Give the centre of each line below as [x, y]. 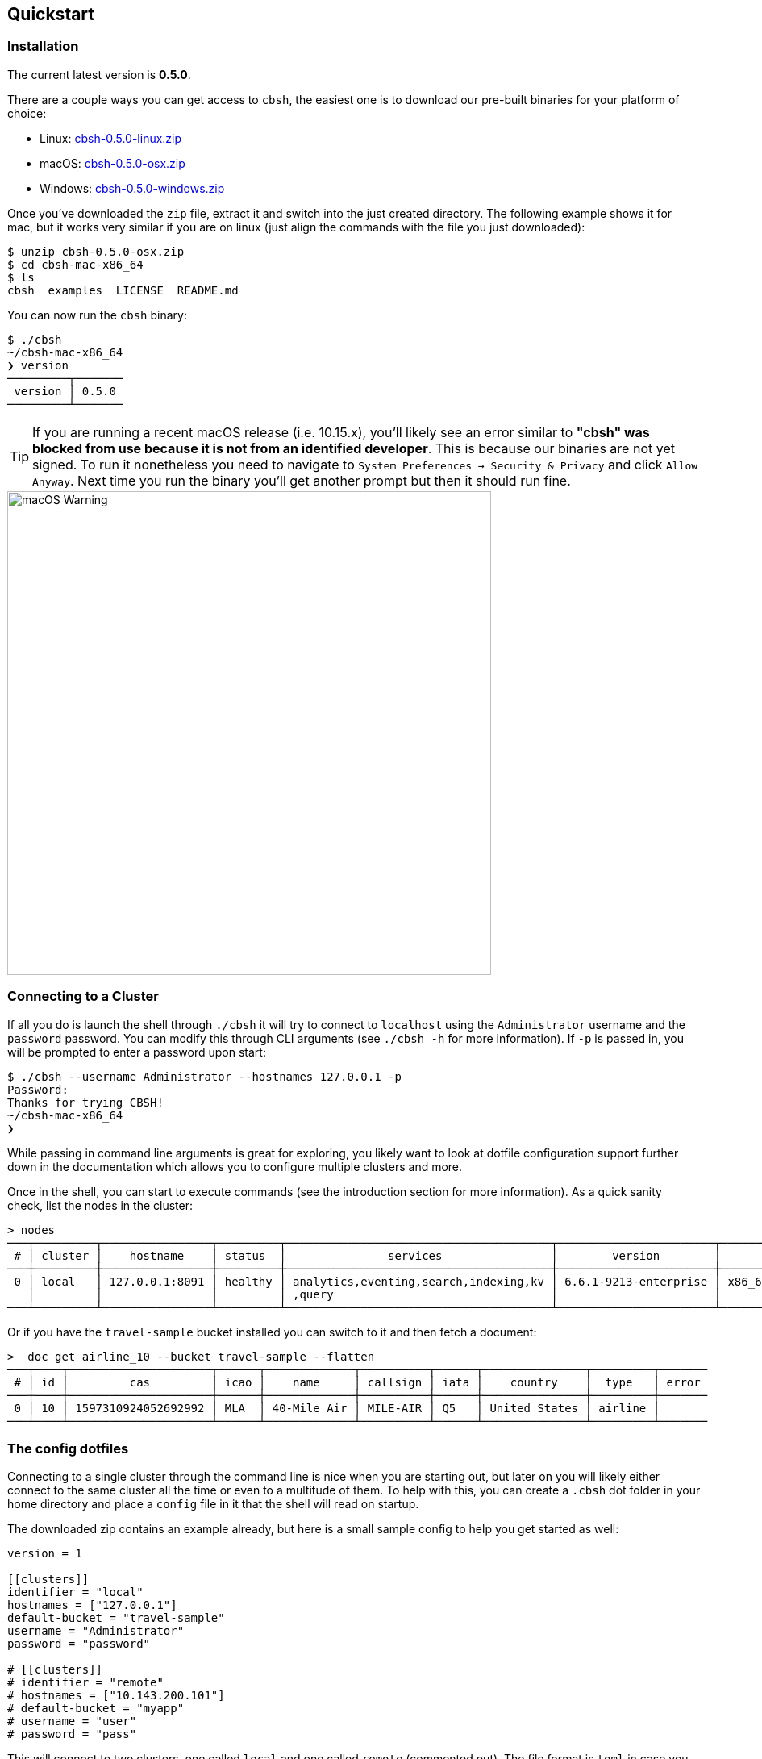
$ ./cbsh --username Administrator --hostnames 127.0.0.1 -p [204, 1076]
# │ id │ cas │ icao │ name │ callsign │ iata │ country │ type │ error [357, 1382]
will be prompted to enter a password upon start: [137, 1052]
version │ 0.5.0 [65, 391]
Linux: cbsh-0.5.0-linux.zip [111, 138]
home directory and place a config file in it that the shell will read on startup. [213, 1504]
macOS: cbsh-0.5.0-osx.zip [112, 163]
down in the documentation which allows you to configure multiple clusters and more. [235, 1166]
